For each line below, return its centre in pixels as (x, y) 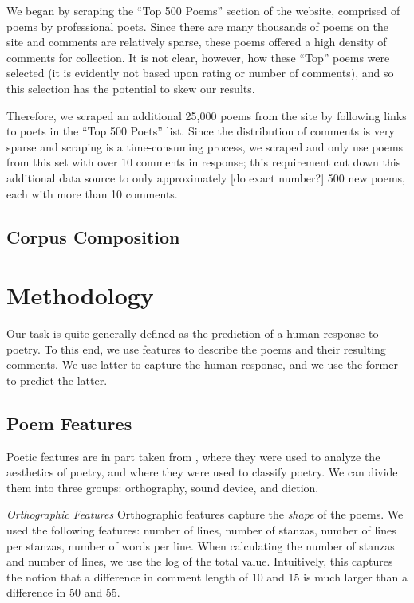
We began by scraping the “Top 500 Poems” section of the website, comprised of (203, 10)
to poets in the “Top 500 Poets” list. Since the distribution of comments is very (201, 131)
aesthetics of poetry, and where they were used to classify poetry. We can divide (202, 472)
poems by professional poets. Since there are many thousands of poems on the (197, 26)
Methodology (80, 295)
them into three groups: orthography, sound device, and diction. (163, 487)
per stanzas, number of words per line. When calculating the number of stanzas (201, 545)
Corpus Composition (93, 236)
